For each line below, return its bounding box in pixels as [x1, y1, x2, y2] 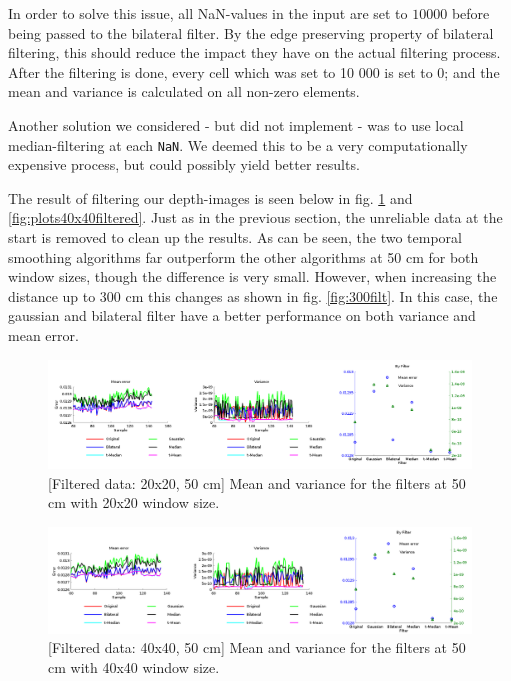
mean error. [8, 324, 79, 345]
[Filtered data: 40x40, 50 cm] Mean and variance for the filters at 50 [48, 637, 466, 658]
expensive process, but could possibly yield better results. [8, 154, 360, 175]
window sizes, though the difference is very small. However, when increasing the [8, 266, 497, 287]
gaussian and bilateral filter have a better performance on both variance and [8, 305, 476, 326]
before [451, 3, 490, 23]
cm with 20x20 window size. [48, 492, 220, 513]
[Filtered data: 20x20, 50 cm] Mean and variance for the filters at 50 [48, 472, 466, 493]
